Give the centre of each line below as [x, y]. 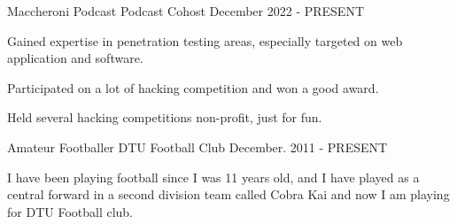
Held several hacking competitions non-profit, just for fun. [165, 117]
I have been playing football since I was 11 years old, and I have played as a [213, 177]
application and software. [75, 58]
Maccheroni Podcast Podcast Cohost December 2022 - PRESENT [186, 11]
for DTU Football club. [70, 211]
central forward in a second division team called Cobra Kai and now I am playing [228, 194]
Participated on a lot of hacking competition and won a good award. [193, 87]
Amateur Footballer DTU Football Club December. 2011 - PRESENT [198, 147]
